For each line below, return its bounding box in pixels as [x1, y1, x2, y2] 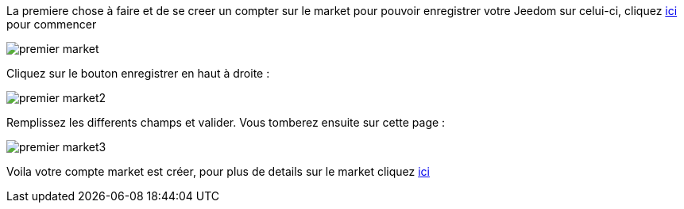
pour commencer [6, 17, 97, 31]
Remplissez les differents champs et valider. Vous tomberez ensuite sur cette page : [6, 116, 446, 129]
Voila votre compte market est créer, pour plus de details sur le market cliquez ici [6, 165, 430, 178]
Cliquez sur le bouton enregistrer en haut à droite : [6, 66, 270, 80]
